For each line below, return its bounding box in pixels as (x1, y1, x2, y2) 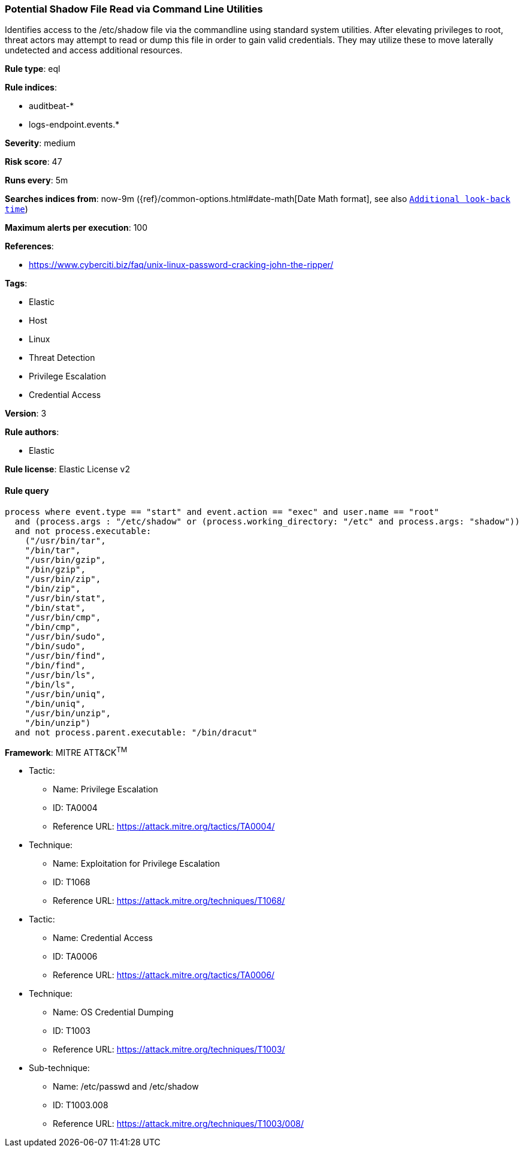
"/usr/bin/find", (25, 650, 106, 661)
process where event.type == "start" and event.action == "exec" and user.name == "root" (5, 506, 439, 517)
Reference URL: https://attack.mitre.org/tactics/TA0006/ (53, 970, 275, 981)
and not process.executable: (14, 526, 152, 536)
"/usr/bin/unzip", (25, 708, 111, 718)
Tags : (5, 278, 28, 289)
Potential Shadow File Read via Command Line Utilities (5, 3, 263, 15)
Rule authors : (5, 427, 59, 438)
